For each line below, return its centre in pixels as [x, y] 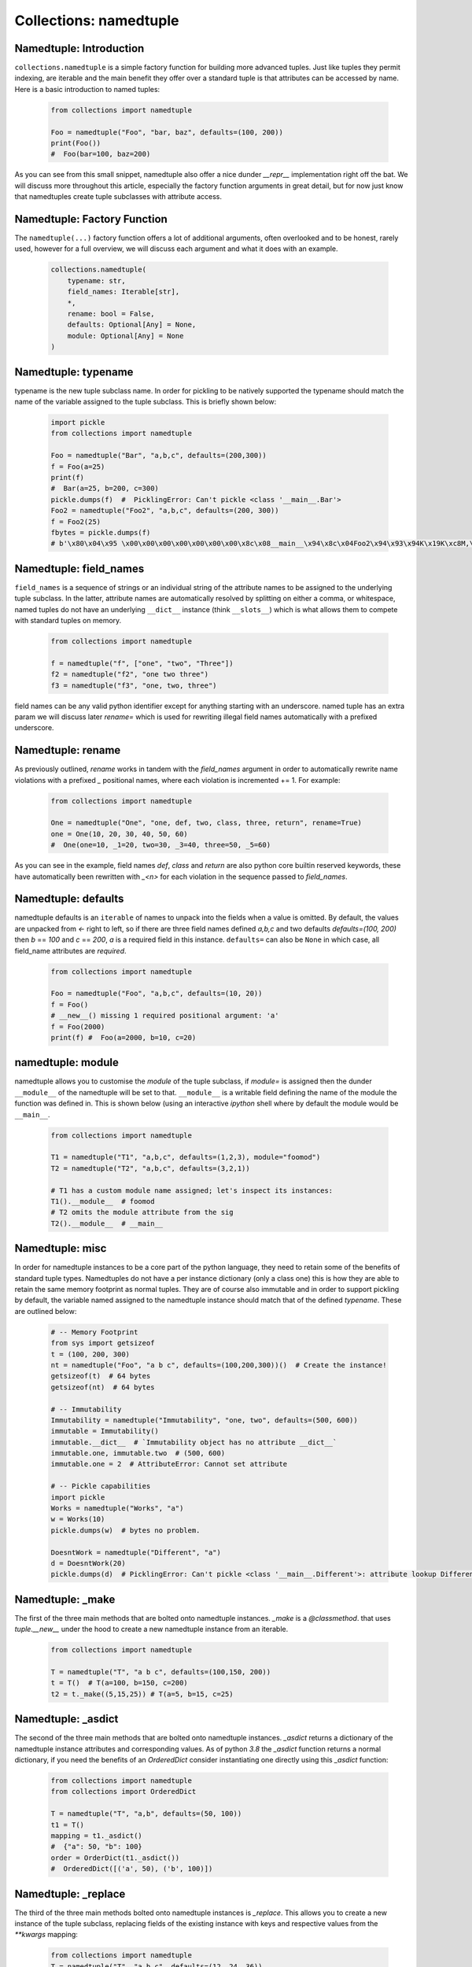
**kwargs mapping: [46, 1935]
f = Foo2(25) [76, 522]
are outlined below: [46, 1311]
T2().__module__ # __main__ [107, 1223]
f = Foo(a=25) [78, 467]
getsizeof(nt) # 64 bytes [103, 1387]
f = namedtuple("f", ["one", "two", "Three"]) [142, 663]
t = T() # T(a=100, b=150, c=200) [119, 1683]
